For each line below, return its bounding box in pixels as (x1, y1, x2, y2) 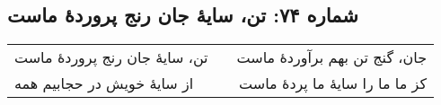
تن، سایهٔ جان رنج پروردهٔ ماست (14, 47, 208, 68)
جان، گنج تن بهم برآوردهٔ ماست (236, 47, 428, 68)
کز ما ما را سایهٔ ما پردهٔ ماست (239, 73, 428, 94)
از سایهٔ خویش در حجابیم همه (14, 73, 194, 94)
